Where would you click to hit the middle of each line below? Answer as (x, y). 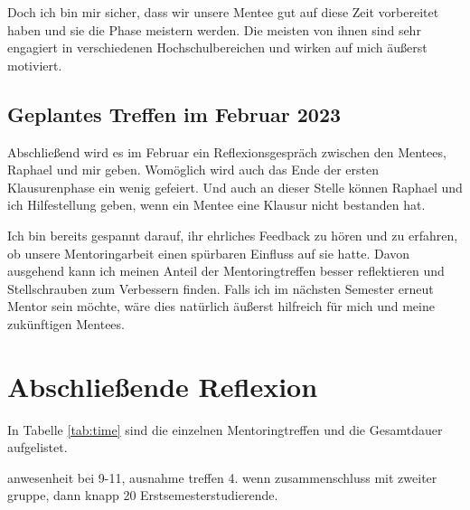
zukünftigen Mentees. (66, 323)
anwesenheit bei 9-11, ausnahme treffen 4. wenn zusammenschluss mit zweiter (222, 477)
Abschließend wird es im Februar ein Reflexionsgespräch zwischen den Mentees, (227, 151)
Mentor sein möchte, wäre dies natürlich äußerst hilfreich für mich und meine (221, 306)
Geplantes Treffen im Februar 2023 (174, 113)
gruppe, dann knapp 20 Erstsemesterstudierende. (143, 495)
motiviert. (35, 65)
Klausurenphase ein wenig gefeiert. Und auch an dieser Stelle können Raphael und (235, 187)
